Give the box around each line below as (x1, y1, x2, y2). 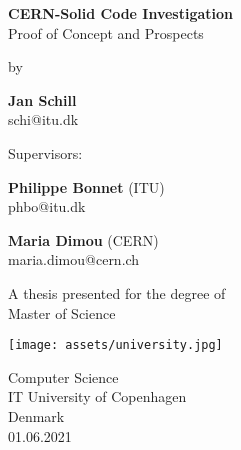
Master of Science (8, 302, 116, 323)
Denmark (8, 405, 65, 426)
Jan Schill (8, 89, 77, 110)
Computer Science (8, 366, 119, 387)
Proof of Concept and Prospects (8, 22, 204, 43)
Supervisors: (8, 142, 83, 163)
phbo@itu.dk (8, 196, 86, 217)
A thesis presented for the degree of (8, 282, 226, 303)
